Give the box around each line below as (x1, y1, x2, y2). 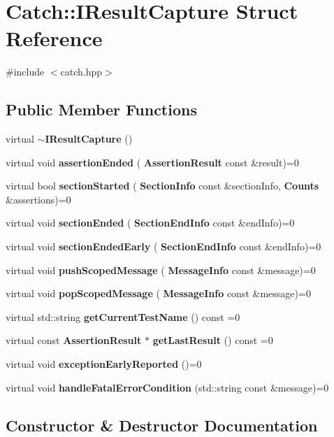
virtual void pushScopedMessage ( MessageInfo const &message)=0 (6, 262, 316, 277)
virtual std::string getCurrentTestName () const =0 (6, 309, 240, 324)
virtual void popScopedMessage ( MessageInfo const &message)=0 (6, 286, 311, 301)
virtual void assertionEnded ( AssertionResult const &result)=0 (6, 155, 299, 169)
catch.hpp (60, 64, 103, 79)
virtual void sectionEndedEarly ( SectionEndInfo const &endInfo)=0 (6, 239, 321, 254)
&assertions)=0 (6, 192, 71, 206)
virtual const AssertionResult (6, 333, 142, 348)
